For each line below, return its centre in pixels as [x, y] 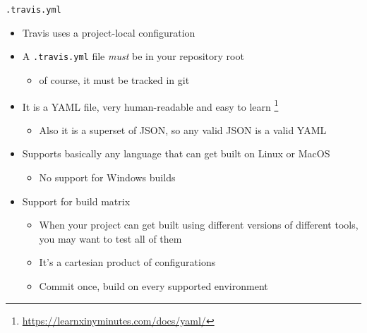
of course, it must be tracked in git [114, 79]
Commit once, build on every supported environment [154, 285]
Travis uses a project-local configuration [109, 32]
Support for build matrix [76, 201]
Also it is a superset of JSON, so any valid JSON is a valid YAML [183, 129]
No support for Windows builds [107, 177]
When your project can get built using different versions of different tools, [199, 225]
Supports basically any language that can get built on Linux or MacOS [176, 153]
